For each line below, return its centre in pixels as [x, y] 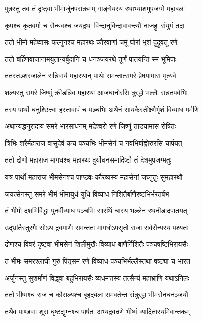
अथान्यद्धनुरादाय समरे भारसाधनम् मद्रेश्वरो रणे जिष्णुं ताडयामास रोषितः [90, 126]
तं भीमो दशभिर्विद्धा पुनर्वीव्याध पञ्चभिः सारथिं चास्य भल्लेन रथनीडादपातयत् [96, 210]
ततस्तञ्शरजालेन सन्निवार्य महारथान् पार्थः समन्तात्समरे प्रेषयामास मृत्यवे [90, 75]
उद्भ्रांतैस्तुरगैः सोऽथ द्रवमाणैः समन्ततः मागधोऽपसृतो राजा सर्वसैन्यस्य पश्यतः [96, 227]
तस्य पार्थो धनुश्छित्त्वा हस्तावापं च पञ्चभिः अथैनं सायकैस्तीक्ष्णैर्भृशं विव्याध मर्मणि [102, 109]
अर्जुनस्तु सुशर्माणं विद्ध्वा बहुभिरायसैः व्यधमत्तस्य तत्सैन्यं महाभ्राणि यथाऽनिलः [97, 278]
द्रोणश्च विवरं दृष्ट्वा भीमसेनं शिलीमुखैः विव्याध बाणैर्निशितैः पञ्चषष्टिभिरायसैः [96, 244]
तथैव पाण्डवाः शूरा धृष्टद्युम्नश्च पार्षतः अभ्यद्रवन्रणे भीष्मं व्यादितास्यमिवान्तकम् [97, 311]
